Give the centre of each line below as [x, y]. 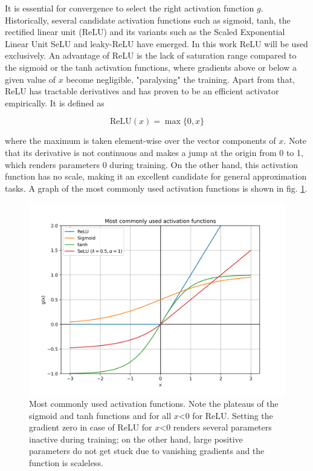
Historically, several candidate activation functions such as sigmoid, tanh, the [148, 20]
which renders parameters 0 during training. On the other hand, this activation [152, 164]
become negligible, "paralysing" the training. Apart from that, [180, 79]
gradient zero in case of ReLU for [91, 427]
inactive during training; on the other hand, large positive [136, 439]
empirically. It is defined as [55, 102]
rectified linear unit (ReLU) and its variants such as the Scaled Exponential [145, 32]
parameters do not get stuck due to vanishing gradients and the [147, 451]
